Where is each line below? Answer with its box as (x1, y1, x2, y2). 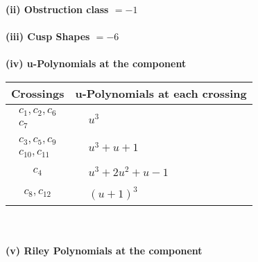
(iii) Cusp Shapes (6, 29, 90, 44)
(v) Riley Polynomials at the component (6, 243, 203, 258)
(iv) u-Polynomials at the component (6, 56, 187, 71)
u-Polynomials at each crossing (75, 85, 247, 101)
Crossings (11, 85, 64, 101)
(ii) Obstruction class (6, 2, 109, 16)
